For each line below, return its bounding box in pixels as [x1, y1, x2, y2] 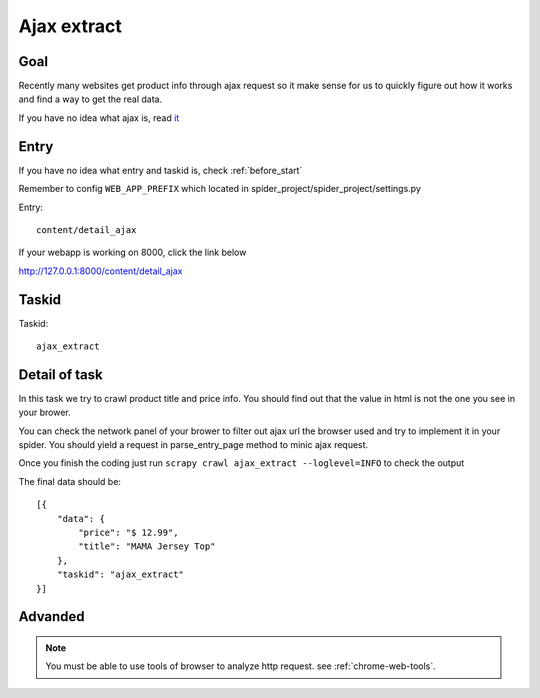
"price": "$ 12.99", [78, 527, 179, 539]
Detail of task [18, 366, 104, 383]
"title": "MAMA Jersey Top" [78, 541, 216, 552]
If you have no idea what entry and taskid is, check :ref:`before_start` [18, 164, 303, 176]
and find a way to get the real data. [18, 93, 163, 105]
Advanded [18, 608, 85, 625]
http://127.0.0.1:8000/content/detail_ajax [18, 265, 183, 277]
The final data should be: [18, 475, 122, 487]
